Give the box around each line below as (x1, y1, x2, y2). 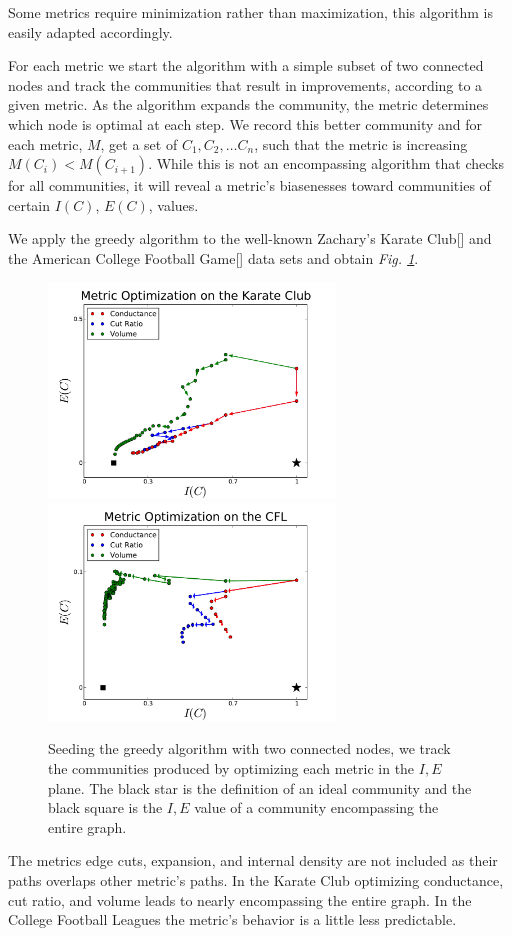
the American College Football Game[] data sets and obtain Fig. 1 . (8, 247, 419, 268)
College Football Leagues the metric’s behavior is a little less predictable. (8, 909, 457, 930)
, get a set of (100, 133, 178, 154)
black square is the (48, 797, 163, 818)
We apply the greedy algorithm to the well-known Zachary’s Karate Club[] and (8, 228, 492, 249)
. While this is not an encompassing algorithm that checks (148, 153, 504, 174)
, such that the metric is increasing (254, 133, 468, 154)
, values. (148, 194, 199, 215)
